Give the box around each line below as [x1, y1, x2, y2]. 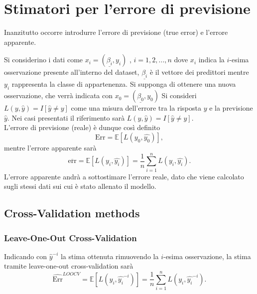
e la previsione [209, 103, 253, 113]
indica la [198, 54, 225, 65]
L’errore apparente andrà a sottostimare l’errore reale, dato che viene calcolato [4, 171, 244, 181]
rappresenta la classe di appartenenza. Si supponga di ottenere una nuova [11, 79, 236, 89]
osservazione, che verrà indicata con [4, 90, 113, 101]
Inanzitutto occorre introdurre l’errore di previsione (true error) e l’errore [4, 27, 228, 37]
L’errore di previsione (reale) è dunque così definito [4, 122, 160, 133]
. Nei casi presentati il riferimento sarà [7, 112, 125, 123]
